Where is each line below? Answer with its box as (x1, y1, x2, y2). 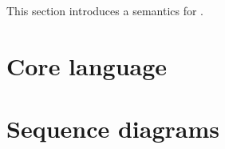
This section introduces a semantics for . (6, 2, 203, 18)
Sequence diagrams (6, 112, 220, 145)
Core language (6, 49, 168, 82)
